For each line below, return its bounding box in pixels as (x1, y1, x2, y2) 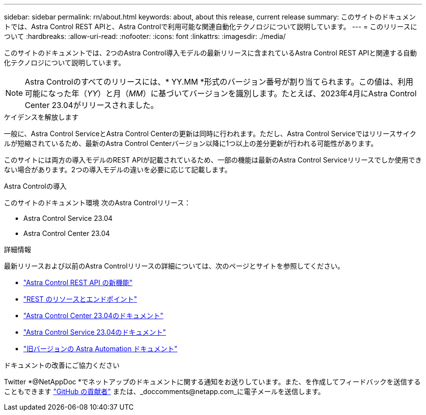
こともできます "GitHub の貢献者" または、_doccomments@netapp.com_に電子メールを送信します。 (4, 387, 325, 396)
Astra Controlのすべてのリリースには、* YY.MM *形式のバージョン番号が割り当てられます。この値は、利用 (25, 77, 413, 87)
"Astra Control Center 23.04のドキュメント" (23, 311, 163, 320)
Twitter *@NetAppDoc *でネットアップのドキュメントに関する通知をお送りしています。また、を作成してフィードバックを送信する (4, 378, 421, 386)
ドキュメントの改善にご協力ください (4, 361, 120, 369)
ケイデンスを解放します (4, 113, 79, 121)
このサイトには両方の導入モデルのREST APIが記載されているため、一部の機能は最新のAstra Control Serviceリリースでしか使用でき (4, 156, 422, 164)
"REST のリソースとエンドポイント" (23, 295, 137, 303)
